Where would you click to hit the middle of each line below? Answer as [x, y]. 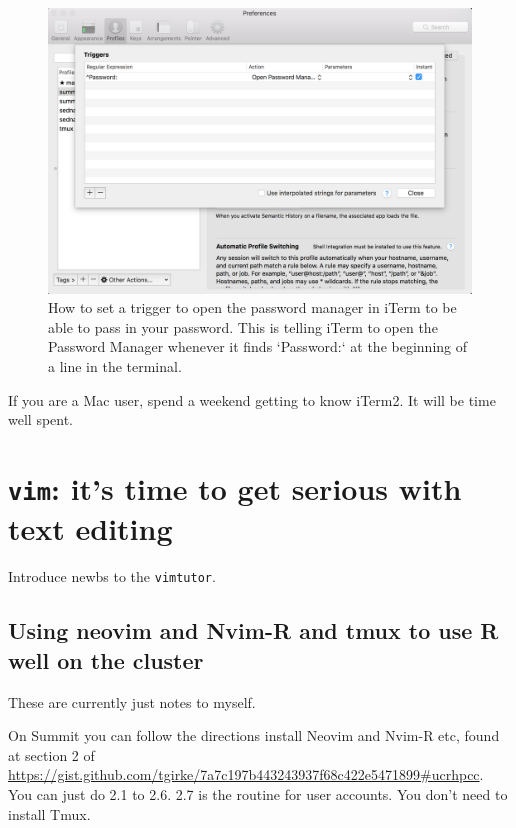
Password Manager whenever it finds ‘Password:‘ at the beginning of [258, 346]
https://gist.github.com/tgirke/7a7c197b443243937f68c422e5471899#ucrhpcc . [246, 774]
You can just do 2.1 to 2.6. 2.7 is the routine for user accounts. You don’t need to [258, 793]
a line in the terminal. [115, 366]
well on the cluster [106, 659]
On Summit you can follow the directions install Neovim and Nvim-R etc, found [254, 735]
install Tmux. [49, 813]
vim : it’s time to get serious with [235, 488]
